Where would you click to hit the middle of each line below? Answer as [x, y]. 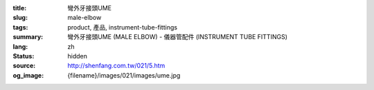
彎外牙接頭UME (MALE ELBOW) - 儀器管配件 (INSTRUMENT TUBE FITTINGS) [177, 37]
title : [20, 8]
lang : [20, 46]
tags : [20, 27]
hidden [78, 56]
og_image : [28, 75]
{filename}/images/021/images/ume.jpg [124, 75]
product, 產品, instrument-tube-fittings [123, 27]
